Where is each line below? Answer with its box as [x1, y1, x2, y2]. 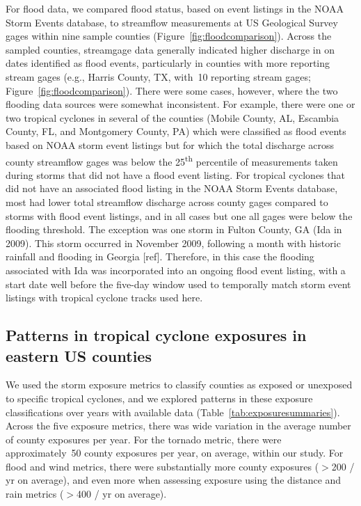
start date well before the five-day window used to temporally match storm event [6, 276, 351, 291]
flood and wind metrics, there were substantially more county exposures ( [6, 459, 319, 473]
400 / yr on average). [77, 487, 167, 501]
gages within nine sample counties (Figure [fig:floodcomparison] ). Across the [6, 29, 332, 43]
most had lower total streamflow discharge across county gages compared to [6, 194, 328, 209]
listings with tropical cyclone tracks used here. [6, 290, 203, 305]
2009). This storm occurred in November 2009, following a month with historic [6, 235, 341, 250]
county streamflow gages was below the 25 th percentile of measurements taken [6, 152, 338, 168]
